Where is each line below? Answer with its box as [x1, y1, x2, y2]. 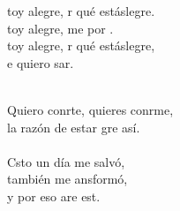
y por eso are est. [7, 186, 101, 205]
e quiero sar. [7, 53, 74, 72]
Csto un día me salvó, [7, 152, 125, 170]
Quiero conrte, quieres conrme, [7, 100, 174, 118]
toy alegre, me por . [7, 19, 114, 37]
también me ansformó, [7, 170, 128, 188]
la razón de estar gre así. [7, 117, 140, 136]
